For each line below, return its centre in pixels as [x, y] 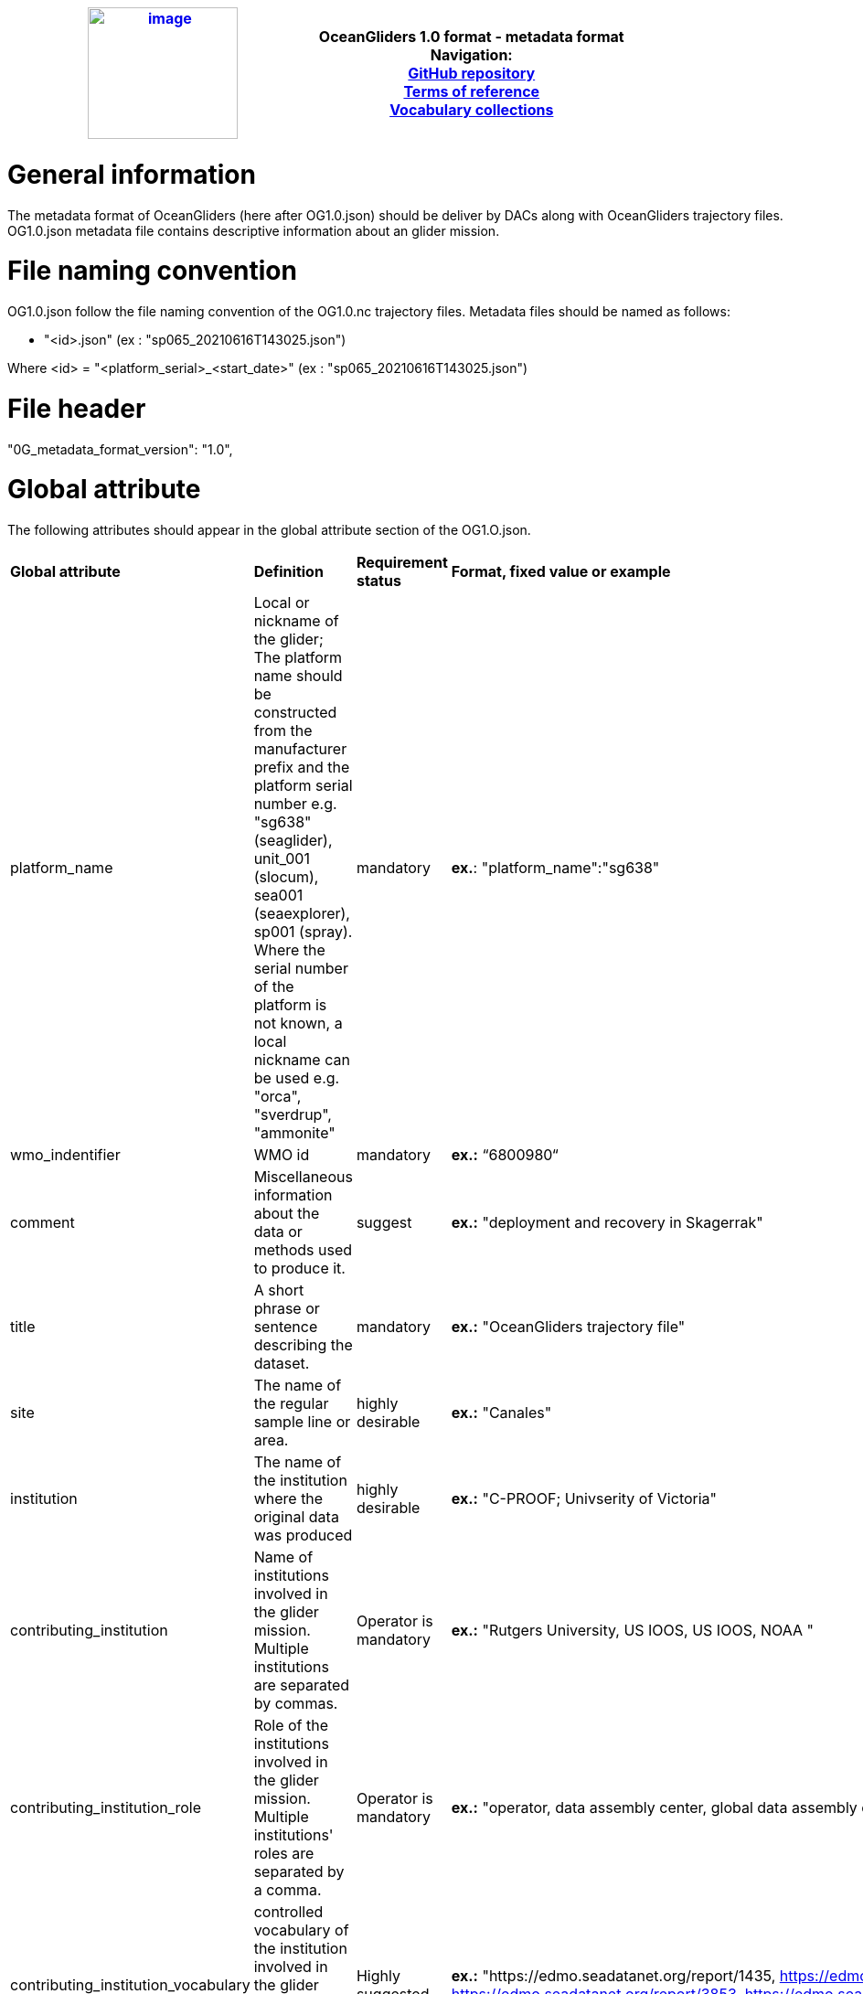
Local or [282, 602]
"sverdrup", [293, 1114]
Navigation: [471, 55]
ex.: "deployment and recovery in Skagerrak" [607, 1222]
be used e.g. [297, 1078]
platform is [290, 1005]
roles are [284, 1853]
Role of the [291, 1725]
